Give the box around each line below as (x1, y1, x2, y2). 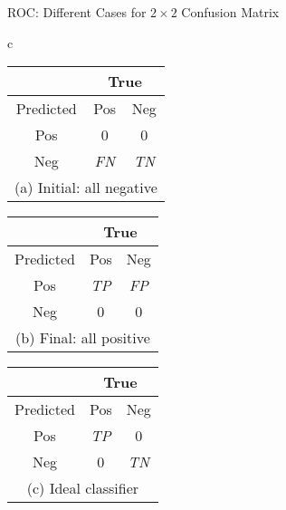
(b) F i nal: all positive (15, 327, 150, 349)
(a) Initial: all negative (14, 177, 157, 198)
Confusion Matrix (181, 3, 280, 21)
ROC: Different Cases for (7, 3, 147, 21)
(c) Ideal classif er (26, 477, 139, 499)
